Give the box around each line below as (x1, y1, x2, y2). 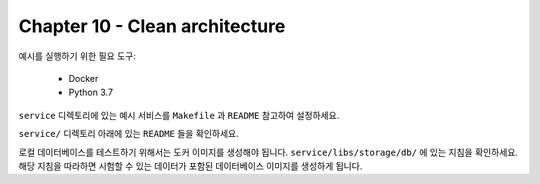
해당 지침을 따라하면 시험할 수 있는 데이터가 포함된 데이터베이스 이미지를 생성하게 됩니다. (18, 160, 363, 172)
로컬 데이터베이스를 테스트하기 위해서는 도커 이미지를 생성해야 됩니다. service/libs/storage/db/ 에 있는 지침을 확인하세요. (18, 146, 519, 158)
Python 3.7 (68, 86, 114, 99)
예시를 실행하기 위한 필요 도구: (18, 50, 137, 62)
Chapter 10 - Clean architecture (18, 15, 286, 37)
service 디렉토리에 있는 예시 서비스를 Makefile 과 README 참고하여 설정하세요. (18, 109, 340, 121)
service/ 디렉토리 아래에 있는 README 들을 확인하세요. (18, 128, 239, 140)
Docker (68, 72, 99, 84)
